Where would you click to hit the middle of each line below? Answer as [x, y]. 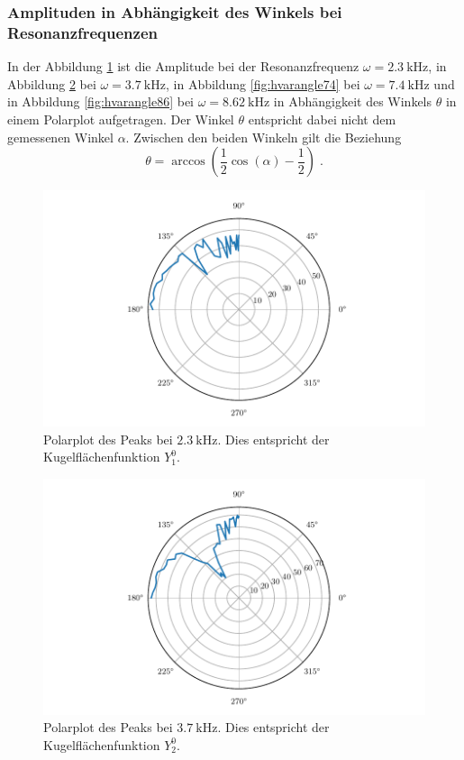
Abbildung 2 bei [52, 83]
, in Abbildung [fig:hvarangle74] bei [263, 83]
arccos [188, 162]
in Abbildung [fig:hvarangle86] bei [101, 101]
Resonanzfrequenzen [82, 32]
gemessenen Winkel [60, 137]
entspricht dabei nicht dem [322, 119]
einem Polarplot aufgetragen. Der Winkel [121, 119]
